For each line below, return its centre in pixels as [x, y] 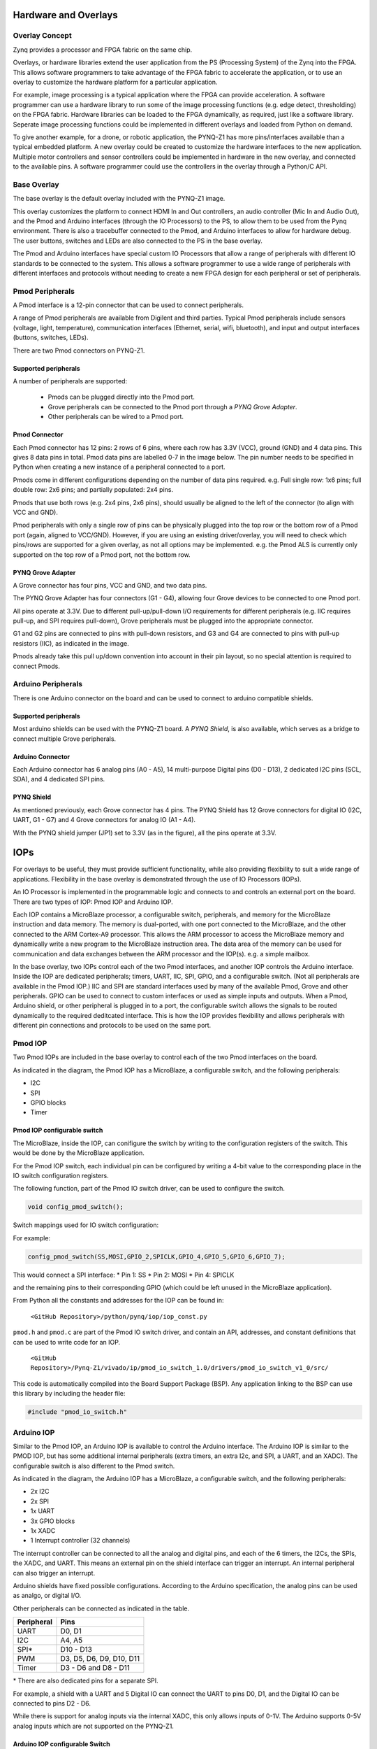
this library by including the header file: [69, 1394]
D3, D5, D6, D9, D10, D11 [100, 1659]
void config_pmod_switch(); [75, 1207]
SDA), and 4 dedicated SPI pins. [59, 779]
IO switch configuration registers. [61, 1175]
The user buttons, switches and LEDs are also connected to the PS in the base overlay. [138, 241]
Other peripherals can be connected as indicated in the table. [101, 1608]
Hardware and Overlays [65, 15]
